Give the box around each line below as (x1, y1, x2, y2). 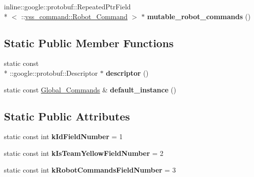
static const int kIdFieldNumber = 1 (4, 131, 123, 142)
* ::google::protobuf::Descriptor (4, 67, 98, 78)
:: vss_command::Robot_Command (21, 11, 128, 21)
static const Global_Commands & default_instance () (4, 84, 176, 94)
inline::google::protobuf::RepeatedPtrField (4, 1, 131, 11)
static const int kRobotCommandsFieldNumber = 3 (4, 164, 176, 175)
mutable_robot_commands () (147, 11, 251, 21)
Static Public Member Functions (4, 35, 174, 50)
